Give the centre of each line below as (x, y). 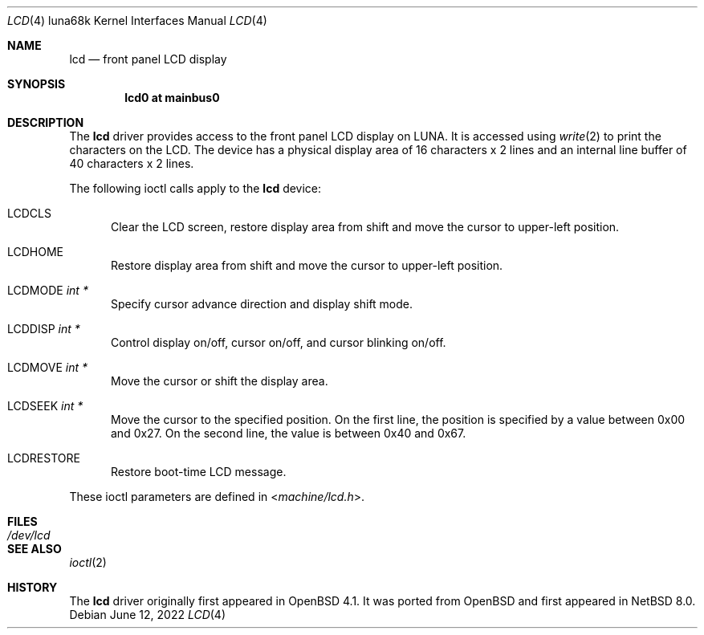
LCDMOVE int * (47, 367)
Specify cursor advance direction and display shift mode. (262, 304)
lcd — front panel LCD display (148, 59)
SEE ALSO (35, 549)
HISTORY (33, 587)
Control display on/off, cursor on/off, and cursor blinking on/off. (279, 342)
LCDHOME (36, 252)
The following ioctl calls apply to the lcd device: (195, 188)
